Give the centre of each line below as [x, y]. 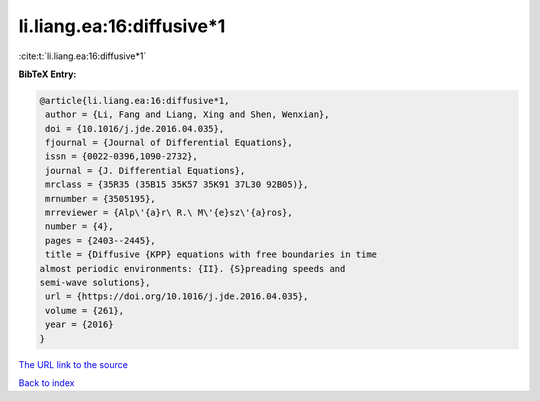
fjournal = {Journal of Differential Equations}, [169, 143]
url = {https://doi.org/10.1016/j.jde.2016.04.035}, [177, 296]
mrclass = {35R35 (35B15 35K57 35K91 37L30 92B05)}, [177, 184]
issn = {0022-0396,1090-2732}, [122, 156]
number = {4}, [79, 226]
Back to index [46, 382]
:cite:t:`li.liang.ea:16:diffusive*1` [82, 56]
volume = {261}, [85, 310]
